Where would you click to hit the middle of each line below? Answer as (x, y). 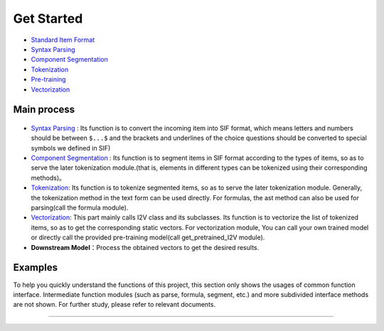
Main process (44, 110)
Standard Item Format (63, 40)
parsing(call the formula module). (80, 208)
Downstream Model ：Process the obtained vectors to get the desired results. (145, 247)
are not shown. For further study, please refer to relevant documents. (114, 305)
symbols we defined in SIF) (71, 148)
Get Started (48, 18)
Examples (36, 267)
